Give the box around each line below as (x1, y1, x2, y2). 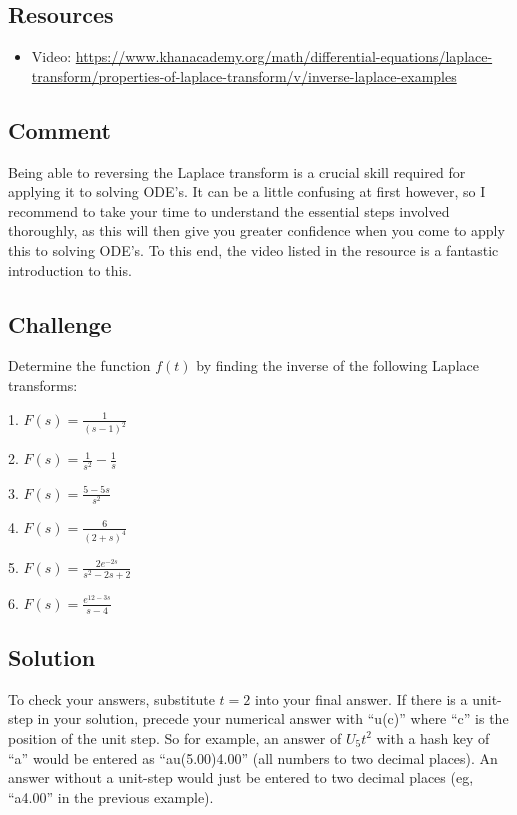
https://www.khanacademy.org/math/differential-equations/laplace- (75, 46, 493, 67)
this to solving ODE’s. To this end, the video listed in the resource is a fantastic (8, 239, 499, 260)
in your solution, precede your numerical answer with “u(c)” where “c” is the (37, 708, 509, 729)
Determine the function (8, 355, 151, 376)
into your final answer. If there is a (254, 688, 468, 709)
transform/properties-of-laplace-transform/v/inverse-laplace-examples (31, 65, 457, 86)
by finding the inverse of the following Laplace (196, 355, 479, 376)
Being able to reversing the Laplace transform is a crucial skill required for (8, 161, 466, 182)
